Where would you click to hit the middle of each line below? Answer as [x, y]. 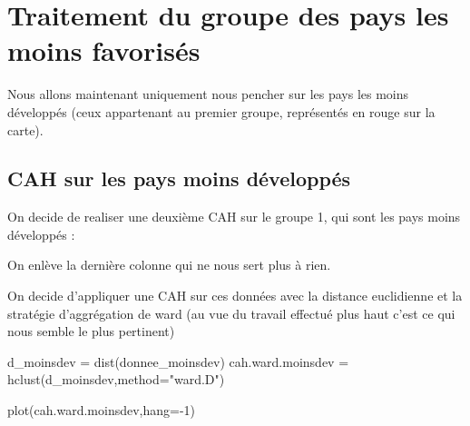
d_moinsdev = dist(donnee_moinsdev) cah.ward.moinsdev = [178, 361]
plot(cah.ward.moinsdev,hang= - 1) [102, 410]
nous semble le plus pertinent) [91, 331]
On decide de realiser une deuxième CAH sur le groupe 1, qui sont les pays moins [234, 217]
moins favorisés [104, 50]
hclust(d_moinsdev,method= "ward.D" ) [116, 379]
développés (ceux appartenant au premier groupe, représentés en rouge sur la [221, 111]
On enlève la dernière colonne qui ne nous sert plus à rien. [169, 265]
